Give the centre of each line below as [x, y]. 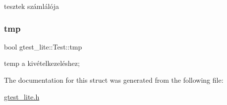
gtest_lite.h [22, 96]
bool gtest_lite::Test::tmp [43, 46]
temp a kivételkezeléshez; [42, 63]
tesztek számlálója [31, 6]
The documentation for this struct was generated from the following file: [114, 80]
